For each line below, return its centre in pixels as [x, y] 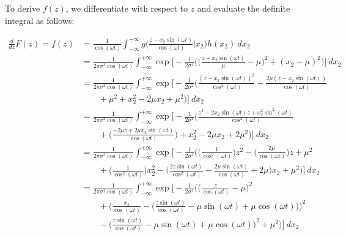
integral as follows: [40, 20]
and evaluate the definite [244, 8]
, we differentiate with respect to [127, 8]
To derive [23, 8]
